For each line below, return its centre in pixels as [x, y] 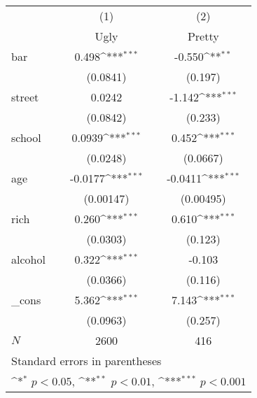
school [26, 137]
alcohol [28, 259]
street [25, 97]
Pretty [203, 36]
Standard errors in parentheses [86, 361]
